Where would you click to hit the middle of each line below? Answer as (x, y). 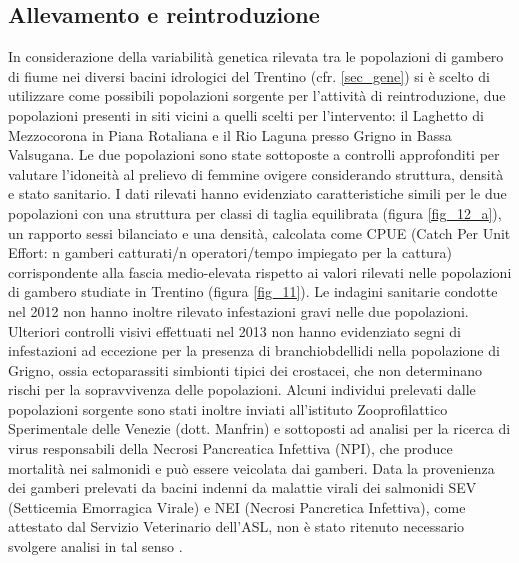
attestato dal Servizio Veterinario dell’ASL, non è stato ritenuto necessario (236, 526)
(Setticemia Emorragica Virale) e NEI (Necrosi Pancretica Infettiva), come (237, 506)
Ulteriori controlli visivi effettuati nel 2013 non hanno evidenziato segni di (234, 330)
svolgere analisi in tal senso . (95, 546)
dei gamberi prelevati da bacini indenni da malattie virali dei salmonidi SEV (242, 487)
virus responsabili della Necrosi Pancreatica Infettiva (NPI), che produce (230, 448)
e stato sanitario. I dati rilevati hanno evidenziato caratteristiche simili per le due (257, 193)
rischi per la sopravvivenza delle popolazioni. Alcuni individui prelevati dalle (242, 389)
